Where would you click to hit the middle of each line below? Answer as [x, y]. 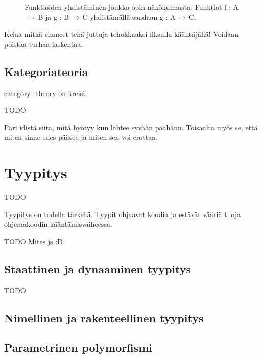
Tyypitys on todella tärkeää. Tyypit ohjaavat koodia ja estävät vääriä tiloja [123, 214]
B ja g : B [54, 17]
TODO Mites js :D [33, 241]
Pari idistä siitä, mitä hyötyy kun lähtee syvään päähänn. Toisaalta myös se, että [131, 127]
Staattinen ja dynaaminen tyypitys [98, 268]
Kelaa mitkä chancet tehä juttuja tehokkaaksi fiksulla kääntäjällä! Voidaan [122, 34]
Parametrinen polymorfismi [78, 348]
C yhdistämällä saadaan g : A [129, 17]
